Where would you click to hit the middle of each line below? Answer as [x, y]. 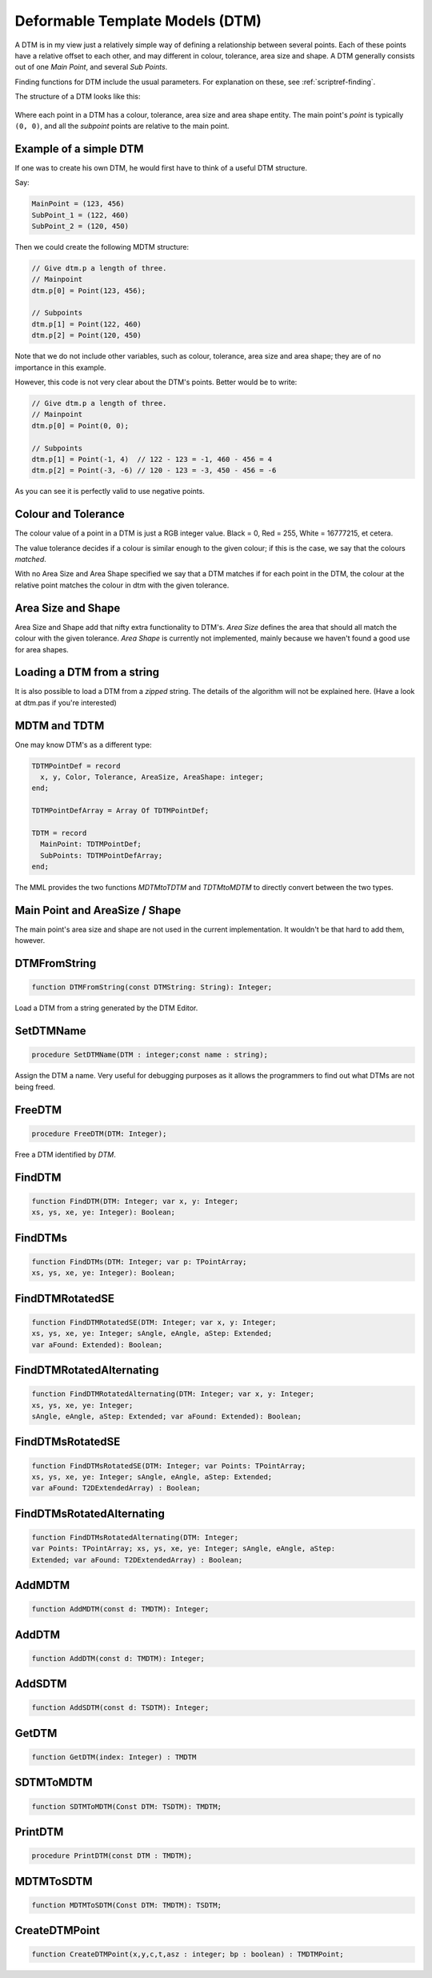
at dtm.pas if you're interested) [66, 702]
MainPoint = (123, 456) [78, 204]
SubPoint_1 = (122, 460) [80, 215]
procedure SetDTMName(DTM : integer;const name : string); [150, 1055]
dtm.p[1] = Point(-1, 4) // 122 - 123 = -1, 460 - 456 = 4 [152, 459]
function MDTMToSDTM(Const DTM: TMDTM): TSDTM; [126, 1905]
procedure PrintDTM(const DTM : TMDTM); [112, 1856]
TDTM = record [59, 833]
